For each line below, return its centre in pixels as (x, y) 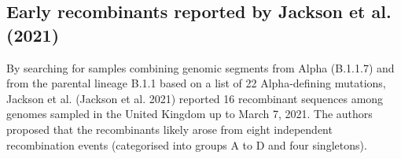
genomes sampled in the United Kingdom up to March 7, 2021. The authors (189, 114)
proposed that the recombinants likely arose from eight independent (169, 129)
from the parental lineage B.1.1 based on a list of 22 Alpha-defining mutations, (196, 83)
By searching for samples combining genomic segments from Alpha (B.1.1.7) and (200, 67)
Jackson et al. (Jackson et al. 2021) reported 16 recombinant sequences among (195, 98)
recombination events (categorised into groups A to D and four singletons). (187, 144)
